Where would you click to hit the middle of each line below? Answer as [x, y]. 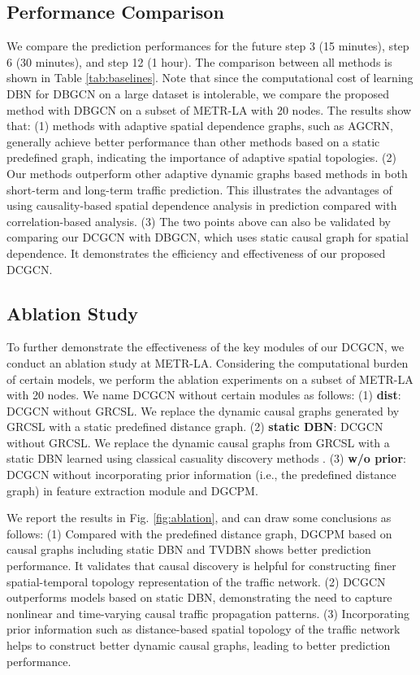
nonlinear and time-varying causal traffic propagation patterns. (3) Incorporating [208, 613]
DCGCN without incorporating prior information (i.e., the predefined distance [201, 475]
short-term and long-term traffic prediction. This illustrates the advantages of [199, 189]
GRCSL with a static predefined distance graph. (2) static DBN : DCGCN [195, 427]
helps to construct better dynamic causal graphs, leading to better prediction [199, 645]
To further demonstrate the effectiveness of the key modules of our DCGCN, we [206, 347]
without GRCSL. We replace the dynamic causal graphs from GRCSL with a [198, 442]
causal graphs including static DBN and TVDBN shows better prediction [189, 549]
